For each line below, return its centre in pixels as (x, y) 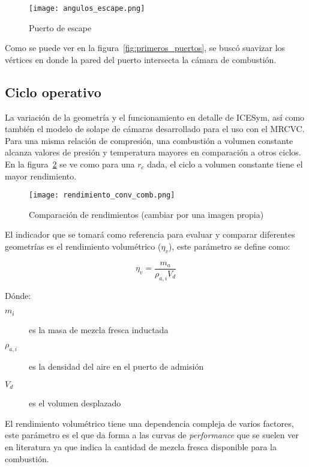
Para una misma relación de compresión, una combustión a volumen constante (149, 140)
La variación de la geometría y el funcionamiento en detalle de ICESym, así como (155, 117)
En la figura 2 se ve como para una (70, 164)
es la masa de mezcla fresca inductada (99, 329)
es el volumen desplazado (75, 403)
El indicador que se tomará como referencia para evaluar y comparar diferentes (150, 234)
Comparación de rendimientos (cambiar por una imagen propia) (146, 214)
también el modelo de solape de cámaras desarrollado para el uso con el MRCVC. (155, 129)
